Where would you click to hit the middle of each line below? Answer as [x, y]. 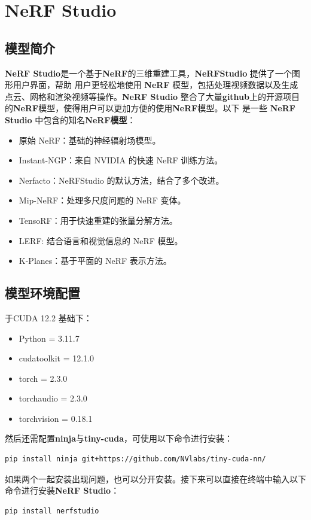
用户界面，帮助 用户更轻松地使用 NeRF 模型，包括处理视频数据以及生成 [155, 85]
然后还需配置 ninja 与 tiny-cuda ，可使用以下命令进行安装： [119, 438]
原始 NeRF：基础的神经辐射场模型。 [90, 140]
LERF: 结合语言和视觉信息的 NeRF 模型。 [101, 240]
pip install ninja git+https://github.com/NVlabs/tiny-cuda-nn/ [135, 459]
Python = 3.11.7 [49, 338]
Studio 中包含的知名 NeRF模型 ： [70, 119]
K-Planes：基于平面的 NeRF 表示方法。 [95, 261]
